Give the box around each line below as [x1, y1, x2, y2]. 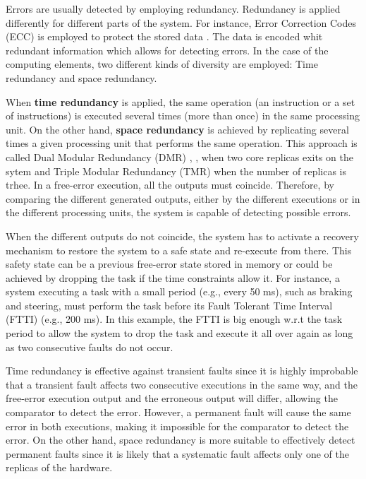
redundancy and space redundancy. [6, 70, 157, 85]
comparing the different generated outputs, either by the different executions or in [6, 191, 360, 206]
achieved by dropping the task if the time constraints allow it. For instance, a [6, 270, 340, 285]
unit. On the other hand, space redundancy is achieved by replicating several [6, 122, 349, 136]
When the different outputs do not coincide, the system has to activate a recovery [6, 228, 359, 243]
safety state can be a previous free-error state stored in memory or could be [6, 256, 333, 271]
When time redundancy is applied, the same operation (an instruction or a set [6, 94, 355, 109]
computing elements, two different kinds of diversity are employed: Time [6, 57, 318, 71]
